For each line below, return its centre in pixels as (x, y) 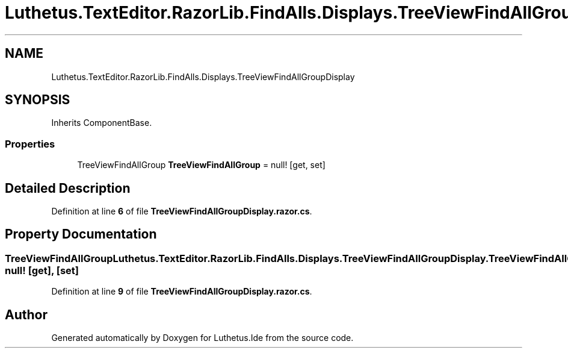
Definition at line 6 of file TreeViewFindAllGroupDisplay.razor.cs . (182, 211)
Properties (30, 144)
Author (26, 314)
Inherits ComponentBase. (102, 123)
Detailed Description (68, 188)
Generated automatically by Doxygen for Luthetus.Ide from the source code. (202, 338)
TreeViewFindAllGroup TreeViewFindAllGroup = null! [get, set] (201, 165)
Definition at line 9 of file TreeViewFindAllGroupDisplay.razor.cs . (182, 292)
